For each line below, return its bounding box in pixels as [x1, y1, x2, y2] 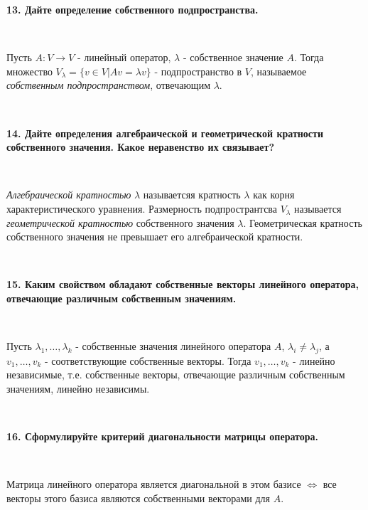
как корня [253, 187, 295, 202]
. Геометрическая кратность [243, 215, 362, 230]
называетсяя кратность [143, 187, 241, 202]
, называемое [250, 63, 307, 78]
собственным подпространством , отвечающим [6, 78, 210, 92]
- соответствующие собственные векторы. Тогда [45, 353, 251, 368]
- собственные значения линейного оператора [75, 339, 271, 354]
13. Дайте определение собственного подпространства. [6, 2, 259, 16]
